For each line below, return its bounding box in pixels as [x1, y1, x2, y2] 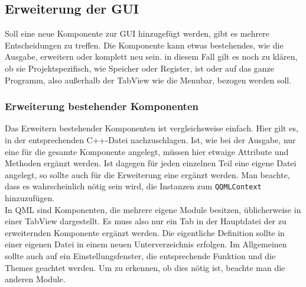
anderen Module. [5, 273, 66, 285]
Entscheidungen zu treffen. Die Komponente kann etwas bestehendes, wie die [5, 38, 284, 51]
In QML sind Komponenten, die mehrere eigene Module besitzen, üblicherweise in [5, 203, 301, 215]
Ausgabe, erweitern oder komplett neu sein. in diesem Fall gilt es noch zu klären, [5, 50, 298, 63]
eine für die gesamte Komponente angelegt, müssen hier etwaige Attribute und [5, 145, 289, 157]
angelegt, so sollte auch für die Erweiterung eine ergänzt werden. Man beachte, [5, 168, 290, 180]
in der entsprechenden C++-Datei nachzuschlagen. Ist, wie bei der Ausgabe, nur [5, 133, 296, 146]
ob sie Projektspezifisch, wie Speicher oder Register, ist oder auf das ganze [5, 62, 275, 74]
